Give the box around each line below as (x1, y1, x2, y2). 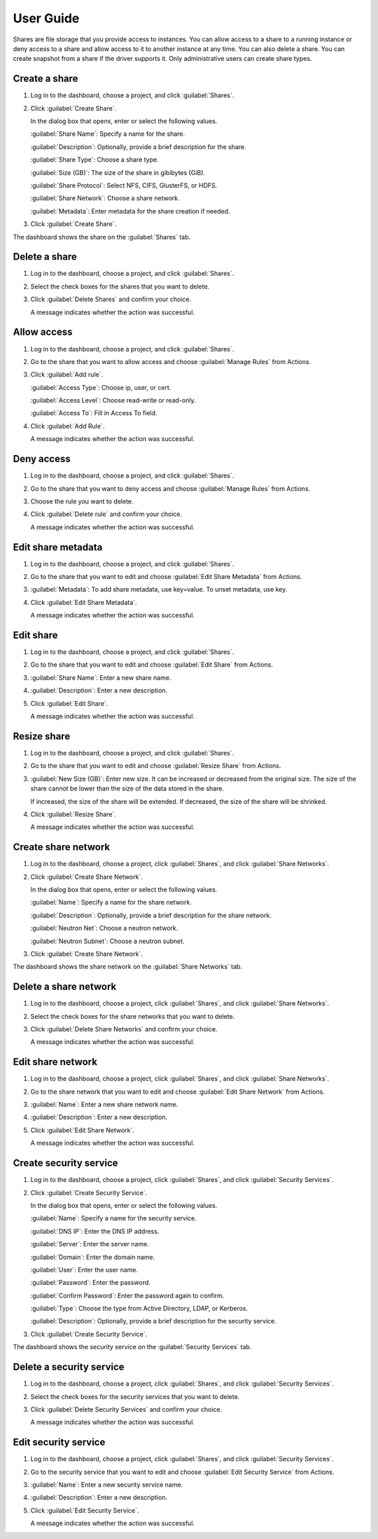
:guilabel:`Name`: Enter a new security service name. (30, 1481, 183, 1489)
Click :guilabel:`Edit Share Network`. (30, 1126, 134, 1134)
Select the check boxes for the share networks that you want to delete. (30, 1012, 235, 1020)
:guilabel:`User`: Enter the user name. (30, 1265, 139, 1274)
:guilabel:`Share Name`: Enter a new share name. (30, 673, 171, 682)
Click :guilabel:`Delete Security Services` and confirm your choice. (30, 1405, 223, 1414)
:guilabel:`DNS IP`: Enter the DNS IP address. (30, 1227, 160, 1235)
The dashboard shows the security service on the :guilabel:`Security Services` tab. (13, 1343, 252, 1351)
